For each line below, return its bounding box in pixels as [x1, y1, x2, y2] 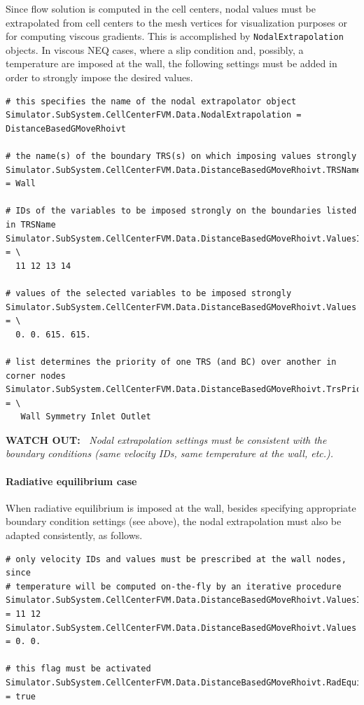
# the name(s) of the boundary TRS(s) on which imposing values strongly [6, 151, 357, 161]
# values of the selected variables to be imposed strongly [6, 288, 292, 298]
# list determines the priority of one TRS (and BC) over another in [6, 356, 337, 367]
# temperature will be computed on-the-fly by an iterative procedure [6, 581, 342, 592]
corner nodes [6, 370, 66, 381]
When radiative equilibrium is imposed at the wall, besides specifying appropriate [6, 500, 356, 515]
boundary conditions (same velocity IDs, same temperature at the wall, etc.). [6, 446, 334, 461]
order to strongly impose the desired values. [6, 70, 193, 85]
